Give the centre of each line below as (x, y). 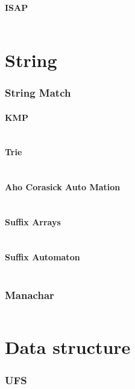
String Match (38, 93)
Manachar (30, 294)
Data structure (68, 347)
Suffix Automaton (42, 256)
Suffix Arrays (33, 222)
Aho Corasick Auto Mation (63, 187)
